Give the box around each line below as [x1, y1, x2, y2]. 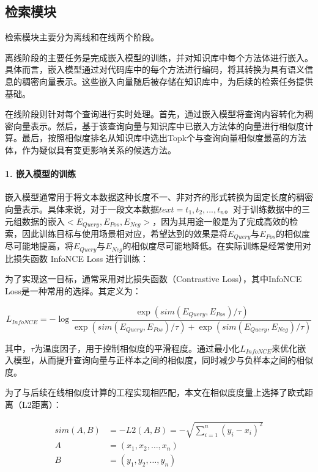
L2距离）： [21, 398, 62, 410]
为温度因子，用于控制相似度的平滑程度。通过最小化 [34, 341, 240, 354]
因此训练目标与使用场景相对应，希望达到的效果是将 [21, 227, 227, 239]
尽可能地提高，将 [5, 239, 73, 252]
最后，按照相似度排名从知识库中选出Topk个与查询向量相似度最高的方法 [21, 131, 307, 144]
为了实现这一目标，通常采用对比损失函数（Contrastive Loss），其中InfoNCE [5, 272, 302, 285]
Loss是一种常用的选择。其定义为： [5, 285, 141, 297]
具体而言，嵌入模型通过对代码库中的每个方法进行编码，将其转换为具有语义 [5, 63, 305, 76]
